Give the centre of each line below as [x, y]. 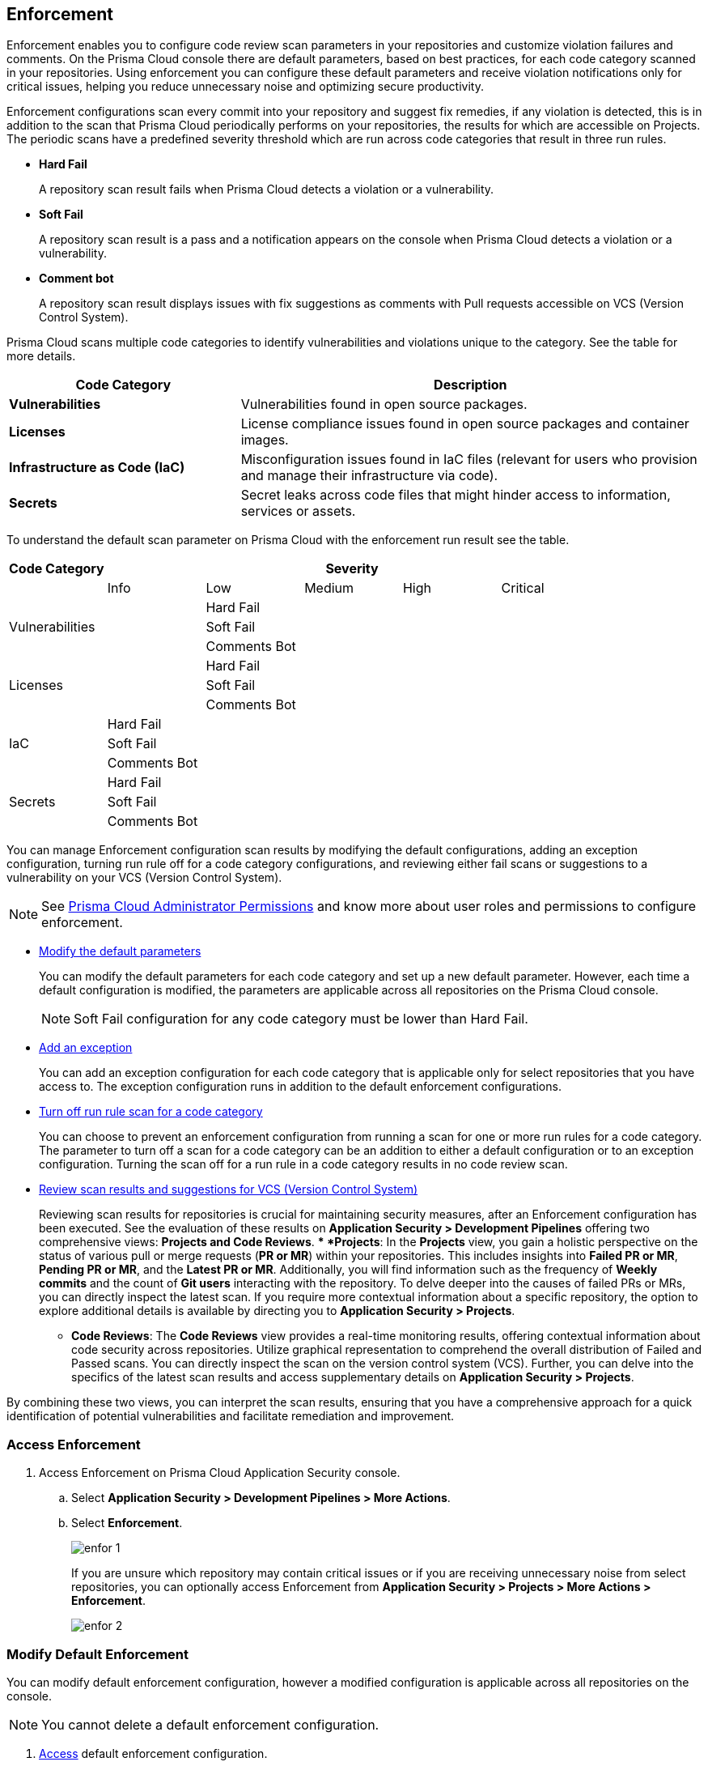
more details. [41, 356]
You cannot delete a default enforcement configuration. [210, 1724]
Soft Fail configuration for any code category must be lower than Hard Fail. [301, 1019]
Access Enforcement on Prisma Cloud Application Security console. [220, 1473]
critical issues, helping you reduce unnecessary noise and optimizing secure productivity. [245, 87]
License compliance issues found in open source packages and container [465, 424]
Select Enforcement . [127, 1523]
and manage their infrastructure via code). [369, 476]
